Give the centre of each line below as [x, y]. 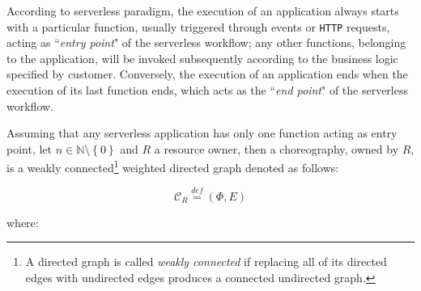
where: [23, 222]
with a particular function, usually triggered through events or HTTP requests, [198, 26]
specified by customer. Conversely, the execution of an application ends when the [207, 74]
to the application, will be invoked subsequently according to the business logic [202, 58]
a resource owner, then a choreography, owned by [276, 148]
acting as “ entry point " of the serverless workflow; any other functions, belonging [206, 42]
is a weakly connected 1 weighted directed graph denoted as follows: [173, 167]
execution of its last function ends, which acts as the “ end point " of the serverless [207, 90]
